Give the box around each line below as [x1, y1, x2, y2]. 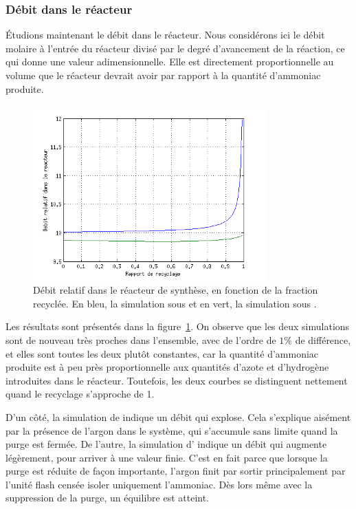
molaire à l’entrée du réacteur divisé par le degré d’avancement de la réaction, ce [5, 41, 345, 55]
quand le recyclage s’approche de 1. [5, 387, 155, 401]
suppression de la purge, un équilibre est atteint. [5, 490, 210, 505]
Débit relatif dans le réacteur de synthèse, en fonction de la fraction [33, 283, 318, 297]
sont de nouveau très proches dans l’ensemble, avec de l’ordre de [5, 332, 276, 347]
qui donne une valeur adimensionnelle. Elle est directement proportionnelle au [5, 54, 334, 69]
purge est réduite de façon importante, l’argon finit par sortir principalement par [5, 464, 346, 478]
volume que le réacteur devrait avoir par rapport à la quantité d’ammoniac [5, 68, 321, 82]
